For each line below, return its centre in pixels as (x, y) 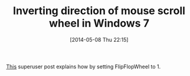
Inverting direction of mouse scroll (99, 11)
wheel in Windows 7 (99, 23)
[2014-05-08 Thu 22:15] (99, 39)
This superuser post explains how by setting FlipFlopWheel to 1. (83, 67)
